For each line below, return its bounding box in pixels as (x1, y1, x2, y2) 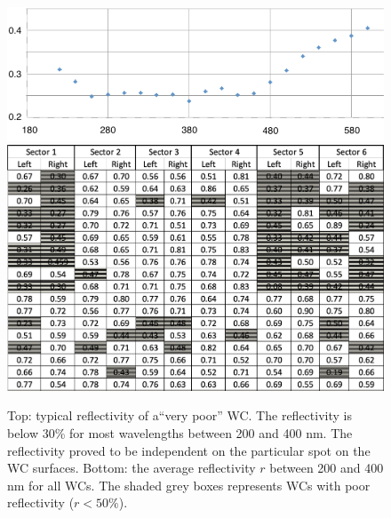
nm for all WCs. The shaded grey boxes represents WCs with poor (7, 475, 371, 494)
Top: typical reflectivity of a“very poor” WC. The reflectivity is (7, 406, 352, 425)
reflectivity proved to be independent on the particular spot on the (7, 441, 371, 459)
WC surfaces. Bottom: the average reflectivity (7, 458, 256, 477)
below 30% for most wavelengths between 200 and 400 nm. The (7, 424, 353, 442)
